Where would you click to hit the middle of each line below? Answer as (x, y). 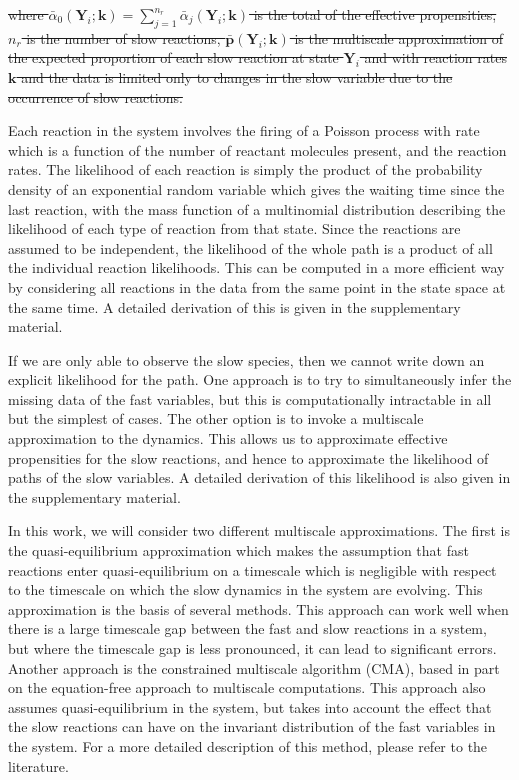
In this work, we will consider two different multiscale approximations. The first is (259, 530)
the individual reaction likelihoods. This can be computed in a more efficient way (256, 267)
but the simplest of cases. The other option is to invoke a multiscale (216, 418)
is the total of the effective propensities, (375, 14)
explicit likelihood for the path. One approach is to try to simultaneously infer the (260, 379)
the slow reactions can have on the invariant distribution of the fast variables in (252, 726)
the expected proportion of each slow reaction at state (173, 57)
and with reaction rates (435, 57)
